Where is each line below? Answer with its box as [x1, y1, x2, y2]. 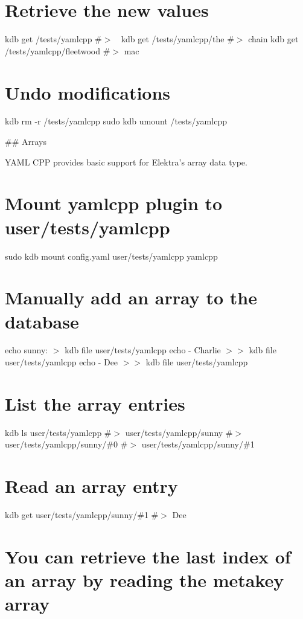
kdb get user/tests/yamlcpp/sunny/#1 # [5, 508, 159, 521]
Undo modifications [5, 80, 171, 104]
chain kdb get [248, 33, 299, 45]
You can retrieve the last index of [5, 544, 291, 568]
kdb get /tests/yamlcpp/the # [121, 33, 234, 45]
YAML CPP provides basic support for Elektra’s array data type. [5, 155, 247, 168]
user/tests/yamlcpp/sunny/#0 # [5, 438, 128, 451]
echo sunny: [5, 344, 48, 356]
